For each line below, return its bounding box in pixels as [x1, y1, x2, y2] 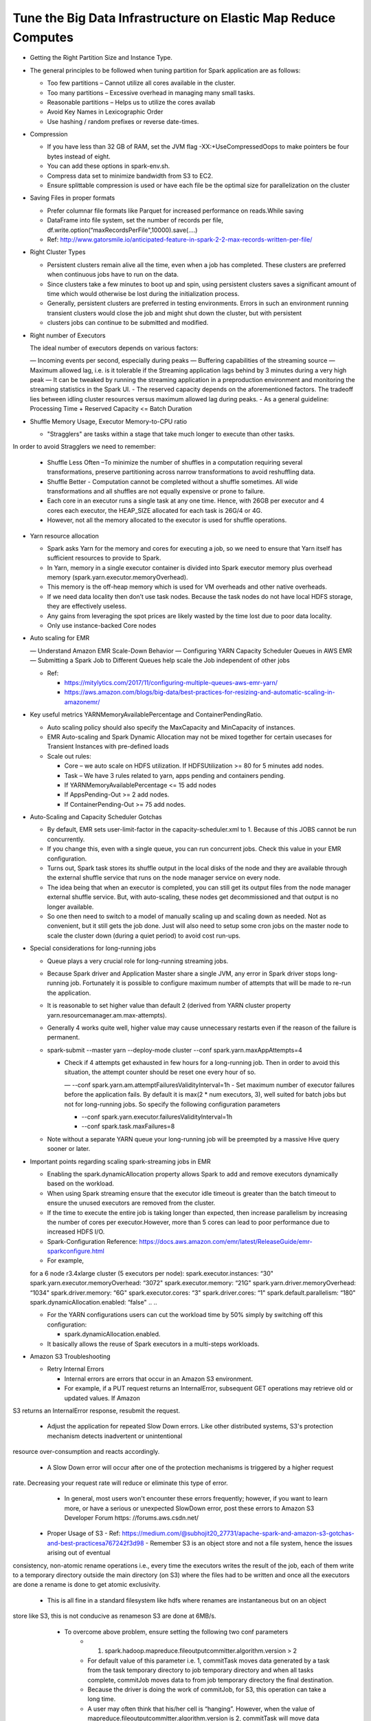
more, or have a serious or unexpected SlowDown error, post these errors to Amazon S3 [64, 1504, 315, 1512]
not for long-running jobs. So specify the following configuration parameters [64, 1100, 281, 1108]
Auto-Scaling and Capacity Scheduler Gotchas [30, 813, 162, 821]
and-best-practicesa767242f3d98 [47, 1539, 144, 1547]
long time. [87, 1695, 116, 1703]
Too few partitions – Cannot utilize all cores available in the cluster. [47, 79, 236, 87]
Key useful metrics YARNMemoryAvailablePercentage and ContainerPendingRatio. [30, 710, 263, 719]
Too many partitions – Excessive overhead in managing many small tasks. [47, 88, 256, 96]
